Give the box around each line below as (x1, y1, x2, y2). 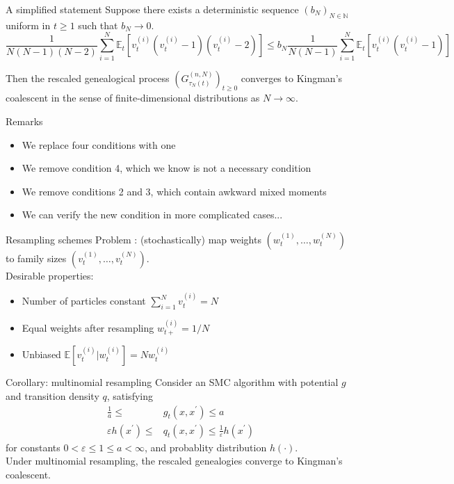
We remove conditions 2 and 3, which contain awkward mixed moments (22, 184, 327, 198)
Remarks (6, 113, 43, 128)
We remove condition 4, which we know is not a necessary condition (22, 161, 311, 175)
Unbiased (22, 347, 61, 362)
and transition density (6, 388, 99, 403)
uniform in (6, 17, 51, 32)
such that (78, 17, 118, 32)
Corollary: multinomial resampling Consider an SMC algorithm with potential (6, 375, 339, 389)
